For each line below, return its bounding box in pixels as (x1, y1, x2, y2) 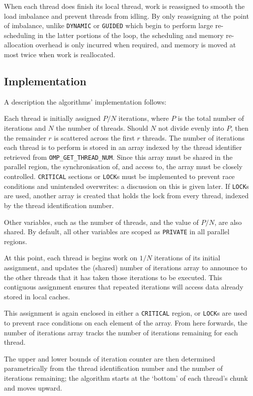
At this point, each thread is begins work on (4, 252, 138, 263)
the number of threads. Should (56, 123, 148, 133)
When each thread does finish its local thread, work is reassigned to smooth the (4, 1, 245, 11)
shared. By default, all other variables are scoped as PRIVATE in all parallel (4, 226, 230, 237)
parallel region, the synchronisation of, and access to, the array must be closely (4, 161, 243, 172)
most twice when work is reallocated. (4, 49, 115, 60)
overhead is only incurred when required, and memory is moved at (36, 39, 236, 50)
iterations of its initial (154, 252, 220, 263)
